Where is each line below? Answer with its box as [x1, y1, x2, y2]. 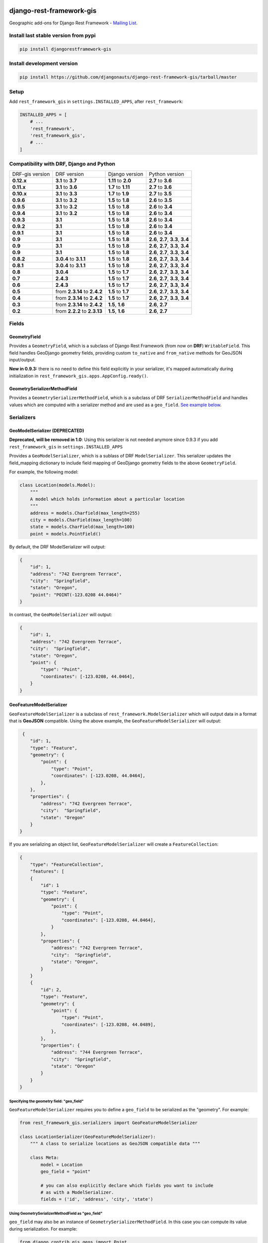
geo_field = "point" [40, 1168, 91, 1174]
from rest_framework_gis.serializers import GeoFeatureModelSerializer [19, 1120, 198, 1126]
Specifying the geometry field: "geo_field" [9, 1099, 84, 1104]
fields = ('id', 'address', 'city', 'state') [40, 1196, 153, 1202]
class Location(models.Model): [19, 482, 96, 488]
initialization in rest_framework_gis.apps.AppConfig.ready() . [9, 373, 148, 379]
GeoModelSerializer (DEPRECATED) [9, 428, 84, 434]
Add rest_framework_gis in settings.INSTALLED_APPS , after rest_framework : [9, 98, 184, 104]
